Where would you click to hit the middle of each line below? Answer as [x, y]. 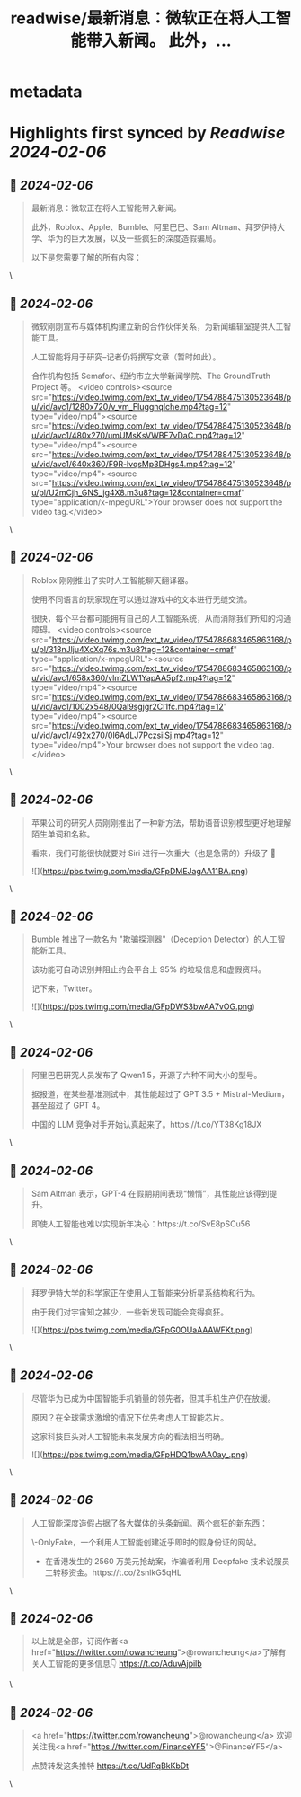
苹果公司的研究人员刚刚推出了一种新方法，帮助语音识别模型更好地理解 [161, 822]
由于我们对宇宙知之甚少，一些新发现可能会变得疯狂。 [130, 1312]
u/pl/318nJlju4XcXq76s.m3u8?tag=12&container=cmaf [132, 649]
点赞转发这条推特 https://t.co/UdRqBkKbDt [110, 1766]
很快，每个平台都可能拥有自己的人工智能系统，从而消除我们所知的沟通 [161, 618]
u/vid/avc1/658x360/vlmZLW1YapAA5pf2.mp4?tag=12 [131, 677]
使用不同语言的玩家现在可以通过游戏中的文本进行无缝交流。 [142, 599]
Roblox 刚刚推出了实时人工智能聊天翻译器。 [112, 580]
